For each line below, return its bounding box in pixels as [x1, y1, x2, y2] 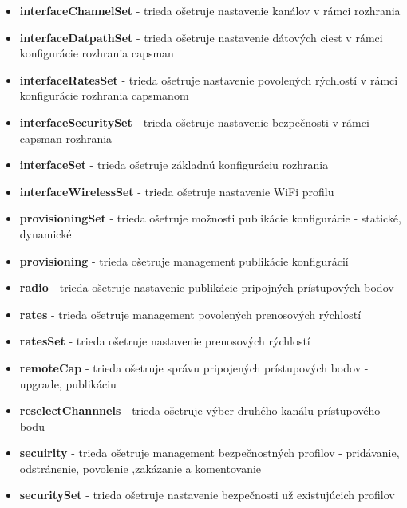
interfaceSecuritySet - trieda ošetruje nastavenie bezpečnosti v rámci [19, 113, 369, 130]
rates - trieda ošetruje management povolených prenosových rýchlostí [19, 305, 362, 322]
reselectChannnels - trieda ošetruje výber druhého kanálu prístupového [19, 402, 381, 419]
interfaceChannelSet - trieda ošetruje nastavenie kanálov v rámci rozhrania [19, 2, 401, 18]
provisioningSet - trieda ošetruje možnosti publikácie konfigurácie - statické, [19, 210, 401, 226]
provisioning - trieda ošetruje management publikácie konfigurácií [19, 252, 349, 269]
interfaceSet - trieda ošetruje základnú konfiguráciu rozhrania [19, 156, 329, 173]
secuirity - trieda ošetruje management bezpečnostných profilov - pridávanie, [19, 444, 400, 461]
